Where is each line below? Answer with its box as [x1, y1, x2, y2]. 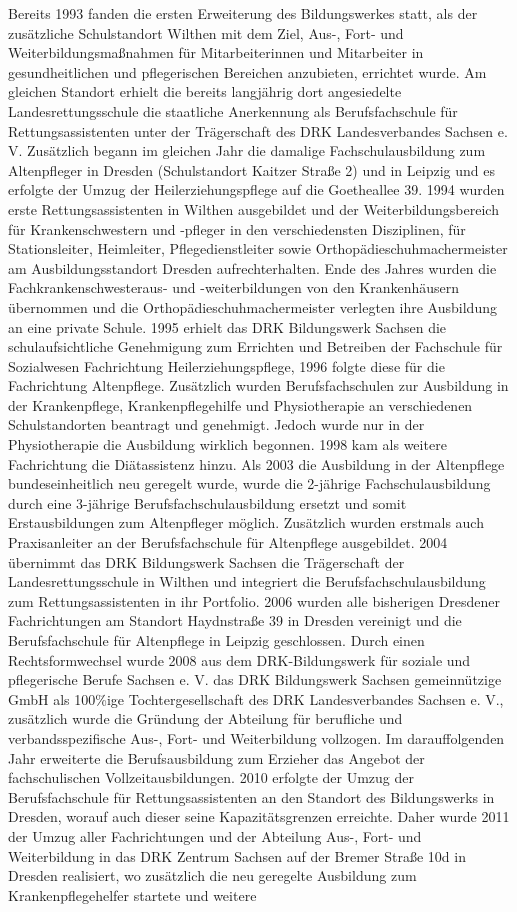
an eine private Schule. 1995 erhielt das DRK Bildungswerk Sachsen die [8, 316, 447, 337]
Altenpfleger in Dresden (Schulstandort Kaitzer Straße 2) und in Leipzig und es [8, 159, 495, 180]
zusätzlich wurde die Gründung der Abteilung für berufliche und [8, 708, 403, 729]
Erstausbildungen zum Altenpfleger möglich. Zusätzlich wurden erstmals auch [8, 512, 484, 533]
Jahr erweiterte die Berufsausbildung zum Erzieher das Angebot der [8, 747, 425, 768]
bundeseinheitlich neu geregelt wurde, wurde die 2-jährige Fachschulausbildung [8, 473, 491, 494]
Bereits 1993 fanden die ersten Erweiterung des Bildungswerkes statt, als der [8, 3, 478, 23]
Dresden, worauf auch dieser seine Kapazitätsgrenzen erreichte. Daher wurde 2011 [8, 806, 510, 827]
